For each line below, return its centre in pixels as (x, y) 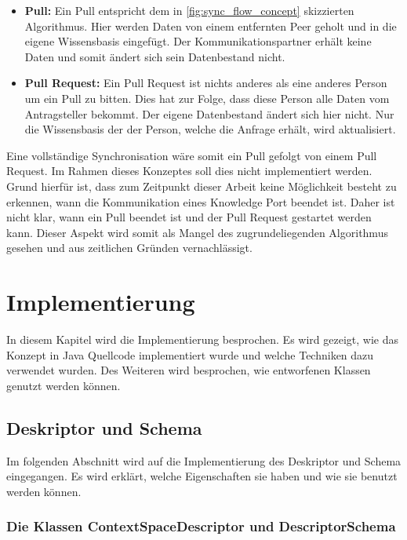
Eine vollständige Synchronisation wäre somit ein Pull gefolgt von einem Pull (192, 155)
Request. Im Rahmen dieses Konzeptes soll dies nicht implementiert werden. (189, 171)
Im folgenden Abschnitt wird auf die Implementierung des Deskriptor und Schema (204, 460)
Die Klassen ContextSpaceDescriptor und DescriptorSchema (201, 526)
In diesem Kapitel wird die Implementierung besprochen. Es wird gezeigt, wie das (202, 339)
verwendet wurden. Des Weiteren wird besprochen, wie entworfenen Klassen (189, 370)
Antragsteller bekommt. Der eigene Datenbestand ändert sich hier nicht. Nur (209, 113)
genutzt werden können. (64, 385)
